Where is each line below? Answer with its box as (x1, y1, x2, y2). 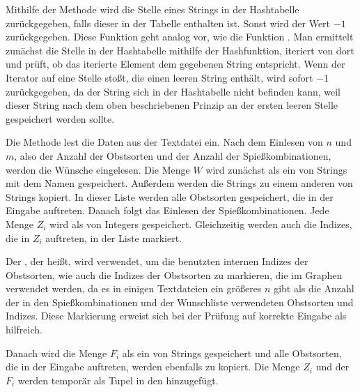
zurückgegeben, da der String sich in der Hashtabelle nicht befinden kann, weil (6, 84, 341, 98)
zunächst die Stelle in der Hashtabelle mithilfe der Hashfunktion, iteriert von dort (6, 43, 354, 57)
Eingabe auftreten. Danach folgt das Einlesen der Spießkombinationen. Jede (6, 203, 329, 218)
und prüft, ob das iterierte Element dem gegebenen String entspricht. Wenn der (6, 56, 345, 71)
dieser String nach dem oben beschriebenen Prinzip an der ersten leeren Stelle (6, 98, 338, 112)
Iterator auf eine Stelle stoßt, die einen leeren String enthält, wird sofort (6, 70, 313, 84)
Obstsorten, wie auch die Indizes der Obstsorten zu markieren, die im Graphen (6, 267, 343, 282)
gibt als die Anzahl (274, 281, 354, 296)
